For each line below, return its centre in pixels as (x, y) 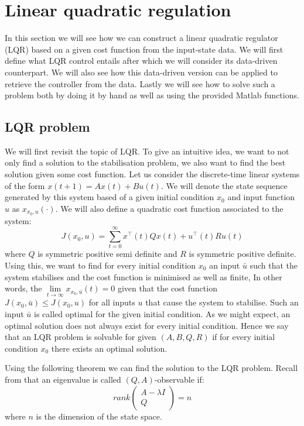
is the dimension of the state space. (99, 416)
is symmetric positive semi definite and (107, 254)
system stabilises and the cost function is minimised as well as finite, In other (144, 276)
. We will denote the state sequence (224, 185)
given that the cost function (167, 288)
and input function (261, 197)
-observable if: (179, 379)
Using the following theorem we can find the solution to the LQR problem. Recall (151, 368)
